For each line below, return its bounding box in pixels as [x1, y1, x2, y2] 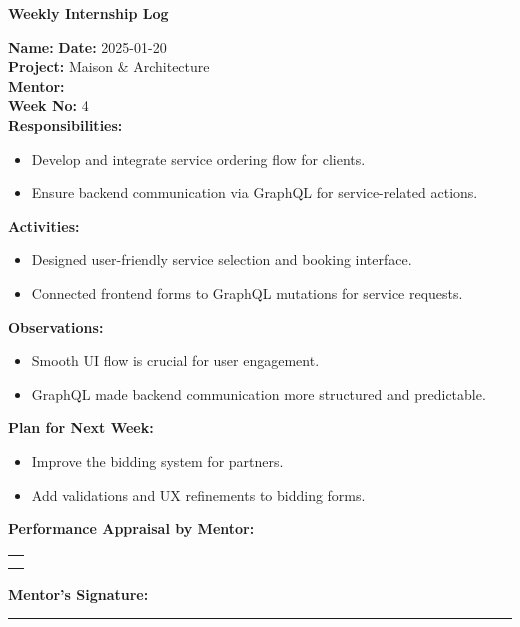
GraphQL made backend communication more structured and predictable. [31, 383, 486, 404]
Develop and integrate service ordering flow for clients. [31, 148, 366, 169]
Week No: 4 [8, 95, 89, 116]
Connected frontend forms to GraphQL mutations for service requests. [31, 282, 463, 303]
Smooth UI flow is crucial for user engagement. [31, 350, 320, 371]
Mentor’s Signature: [8, 583, 149, 604]
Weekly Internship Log [8, 3, 169, 23]
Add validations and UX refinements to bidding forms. [31, 484, 366, 505]
